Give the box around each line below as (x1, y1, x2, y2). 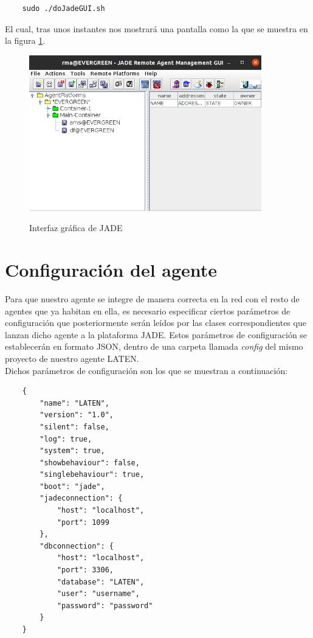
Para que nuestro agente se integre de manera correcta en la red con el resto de (5, 292, 300, 305)
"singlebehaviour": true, (40, 470, 145, 479)
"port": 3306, (57, 566, 114, 575)
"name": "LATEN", (40, 398, 109, 407)
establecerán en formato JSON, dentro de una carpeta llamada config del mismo (5, 340, 303, 353)
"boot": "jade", (40, 482, 105, 491)
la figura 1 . (5, 34, 46, 47)
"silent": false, (40, 422, 109, 431)
